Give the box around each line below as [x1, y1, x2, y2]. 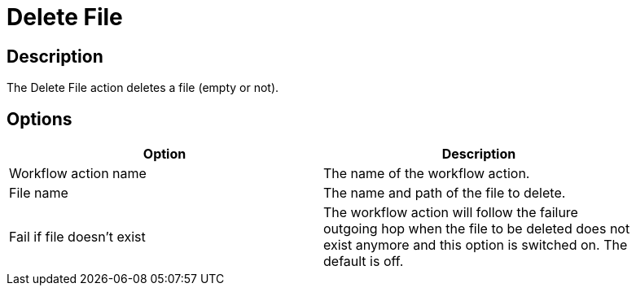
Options [7, 108, 72, 129]
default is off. [323, 253, 404, 270]
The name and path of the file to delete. [323, 185, 566, 202]
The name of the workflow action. [323, 165, 530, 182]
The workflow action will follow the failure [323, 204, 578, 221]
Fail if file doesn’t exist [9, 229, 146, 246]
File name [9, 185, 68, 202]
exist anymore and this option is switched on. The [323, 237, 628, 254]
